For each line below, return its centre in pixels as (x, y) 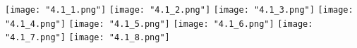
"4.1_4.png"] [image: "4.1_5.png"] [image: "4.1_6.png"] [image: (159, 24)
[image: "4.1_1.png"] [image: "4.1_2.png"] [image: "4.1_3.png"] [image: (179, 10)
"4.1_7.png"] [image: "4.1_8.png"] (87, 38)
